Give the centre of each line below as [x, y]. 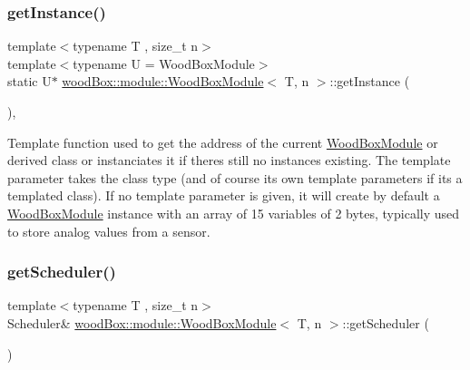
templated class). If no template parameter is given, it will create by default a [224, 195]
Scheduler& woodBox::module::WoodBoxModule [142, 322]
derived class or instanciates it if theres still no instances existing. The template [229, 160]
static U [29, 81]
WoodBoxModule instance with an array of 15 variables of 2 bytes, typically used [234, 213]
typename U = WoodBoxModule [164, 63]
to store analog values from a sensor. [109, 231]
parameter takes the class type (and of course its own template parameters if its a [235, 177]
